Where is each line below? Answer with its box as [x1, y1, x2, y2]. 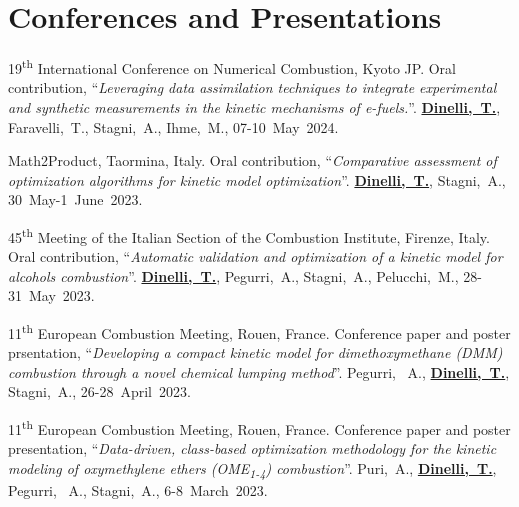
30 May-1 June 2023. [8, 189, 143, 210]
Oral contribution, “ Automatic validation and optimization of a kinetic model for [8, 246, 503, 267]
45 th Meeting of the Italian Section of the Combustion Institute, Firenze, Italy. [8, 223, 490, 247]
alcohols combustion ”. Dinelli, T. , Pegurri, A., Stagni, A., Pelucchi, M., [8, 265, 459, 286]
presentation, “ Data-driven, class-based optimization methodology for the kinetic [8, 438, 497, 459]
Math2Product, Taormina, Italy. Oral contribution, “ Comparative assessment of [8, 150, 497, 171]
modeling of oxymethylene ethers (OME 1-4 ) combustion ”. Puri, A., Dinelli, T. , [8, 457, 497, 481]
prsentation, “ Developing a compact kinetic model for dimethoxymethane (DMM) [8, 342, 503, 363]
